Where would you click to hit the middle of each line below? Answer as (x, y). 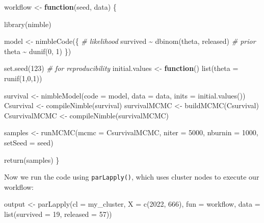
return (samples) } (32, 159)
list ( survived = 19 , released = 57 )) (58, 214)
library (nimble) (28, 24)
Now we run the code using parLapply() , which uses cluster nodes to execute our (132, 177)
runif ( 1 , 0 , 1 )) (23, 78)
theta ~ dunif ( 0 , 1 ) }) (38, 51)
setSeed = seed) (29, 142)
